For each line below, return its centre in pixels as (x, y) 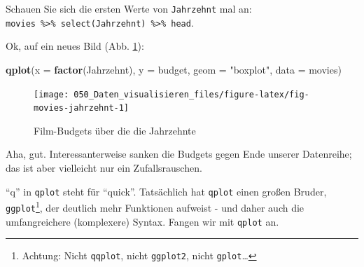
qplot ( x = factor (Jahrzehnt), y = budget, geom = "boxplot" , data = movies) (174, 69)
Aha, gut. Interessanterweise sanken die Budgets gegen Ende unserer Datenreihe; (179, 154)
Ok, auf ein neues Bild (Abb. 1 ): (75, 46)
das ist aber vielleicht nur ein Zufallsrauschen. (104, 167)
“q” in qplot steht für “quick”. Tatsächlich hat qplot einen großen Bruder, (166, 191)
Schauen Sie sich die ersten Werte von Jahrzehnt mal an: (129, 8)
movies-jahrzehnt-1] (82, 108)
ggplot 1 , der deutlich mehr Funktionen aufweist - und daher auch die (155, 206)
